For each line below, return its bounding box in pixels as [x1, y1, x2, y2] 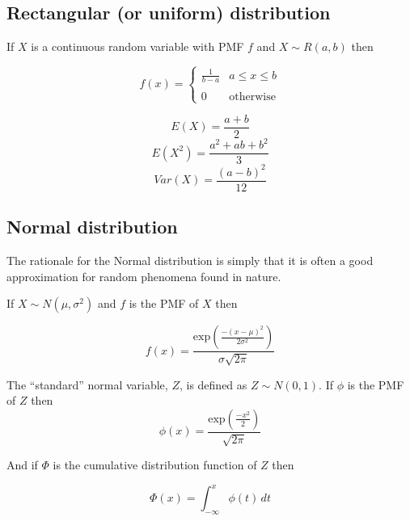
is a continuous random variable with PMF [31, 38, 244, 55]
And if [6, 456, 38, 473]
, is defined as [179, 376, 247, 393]
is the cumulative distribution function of [53, 456, 257, 473]
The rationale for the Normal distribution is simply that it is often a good [6, 252, 374, 269]
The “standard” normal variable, [6, 376, 168, 393]
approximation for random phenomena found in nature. [6, 267, 281, 284]
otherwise [229, 91, 276, 103]
